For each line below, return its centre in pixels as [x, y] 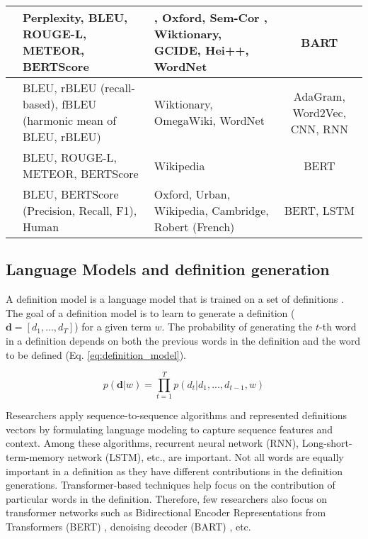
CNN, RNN [319, 128]
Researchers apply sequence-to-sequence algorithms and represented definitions [176, 415]
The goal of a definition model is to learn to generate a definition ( [150, 312]
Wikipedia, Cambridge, [211, 210]
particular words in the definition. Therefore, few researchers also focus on [167, 498]
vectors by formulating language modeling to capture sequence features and [169, 429]
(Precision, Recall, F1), [80, 210]
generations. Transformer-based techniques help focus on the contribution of [171, 485]
